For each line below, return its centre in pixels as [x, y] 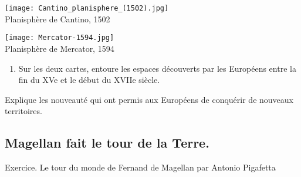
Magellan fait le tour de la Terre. [107, 143]
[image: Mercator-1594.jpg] [60, 38]
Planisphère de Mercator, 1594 [60, 48]
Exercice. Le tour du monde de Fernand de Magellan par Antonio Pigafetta [140, 167]
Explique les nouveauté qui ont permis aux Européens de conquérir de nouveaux [149, 99]
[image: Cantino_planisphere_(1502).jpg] [87, 8]
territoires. [23, 111]
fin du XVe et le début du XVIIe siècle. [89, 80]
